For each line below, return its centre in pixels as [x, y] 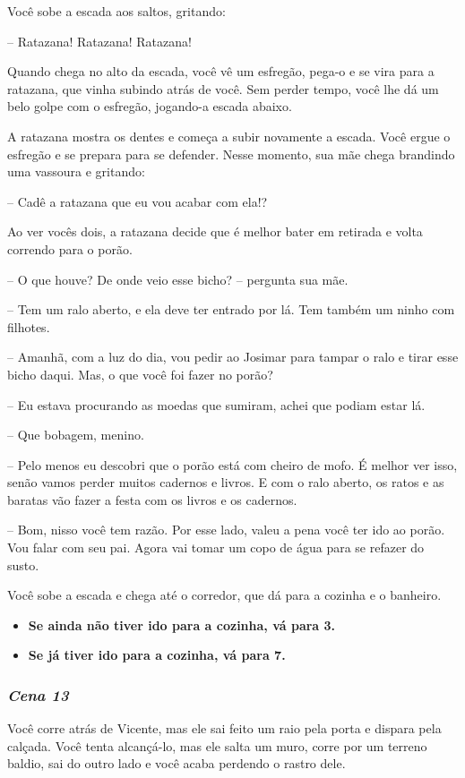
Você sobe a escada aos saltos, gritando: [116, 11]
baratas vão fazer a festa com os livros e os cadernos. [152, 499]
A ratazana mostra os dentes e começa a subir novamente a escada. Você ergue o [229, 136]
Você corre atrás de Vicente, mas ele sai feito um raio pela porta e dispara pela [224, 728]
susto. [23, 564]
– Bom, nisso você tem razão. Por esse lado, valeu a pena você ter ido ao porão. [226, 530]
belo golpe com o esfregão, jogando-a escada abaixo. [150, 106]
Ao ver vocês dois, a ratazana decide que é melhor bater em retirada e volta [215, 231]
